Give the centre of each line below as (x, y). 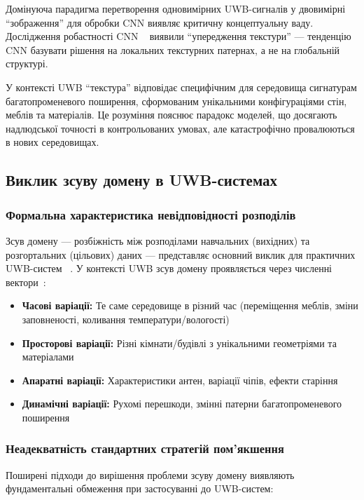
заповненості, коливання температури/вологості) (126, 319)
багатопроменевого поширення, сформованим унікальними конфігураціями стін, (176, 101)
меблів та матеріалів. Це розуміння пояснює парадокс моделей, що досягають (171, 115)
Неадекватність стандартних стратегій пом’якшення (145, 448)
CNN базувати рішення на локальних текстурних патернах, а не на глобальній (173, 49)
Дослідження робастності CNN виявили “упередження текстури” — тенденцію (178, 36)
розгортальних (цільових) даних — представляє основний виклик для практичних (181, 254)
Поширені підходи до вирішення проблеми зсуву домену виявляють (150, 474)
